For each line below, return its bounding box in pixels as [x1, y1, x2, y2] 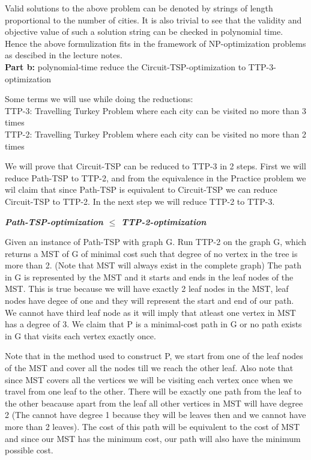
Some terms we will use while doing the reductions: [5, 92, 193, 105]
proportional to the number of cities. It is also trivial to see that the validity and [5, 13, 302, 26]
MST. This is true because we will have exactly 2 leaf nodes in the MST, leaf [5, 282, 289, 295]
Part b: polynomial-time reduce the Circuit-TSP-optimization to [5, 60, 246, 73]
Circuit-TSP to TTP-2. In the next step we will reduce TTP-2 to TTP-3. [5, 195, 275, 207]
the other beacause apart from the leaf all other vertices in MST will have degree [5, 396, 303, 409]
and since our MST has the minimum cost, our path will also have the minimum [5, 432, 301, 444]
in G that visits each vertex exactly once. [5, 329, 156, 342]
